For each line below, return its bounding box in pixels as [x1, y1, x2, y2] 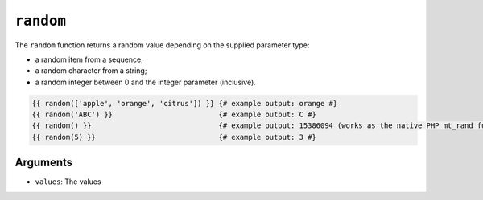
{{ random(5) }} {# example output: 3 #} [31, 133, 317, 141]
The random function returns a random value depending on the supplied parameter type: [14, 40, 310, 50]
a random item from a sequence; [35, 55, 144, 64]
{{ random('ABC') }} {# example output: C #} [31, 110, 317, 120]
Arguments [14, 156, 73, 169]
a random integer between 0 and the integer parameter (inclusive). [35, 77, 257, 87]
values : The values [35, 177, 101, 186]
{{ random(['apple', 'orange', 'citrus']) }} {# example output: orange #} [31, 99, 338, 108]
